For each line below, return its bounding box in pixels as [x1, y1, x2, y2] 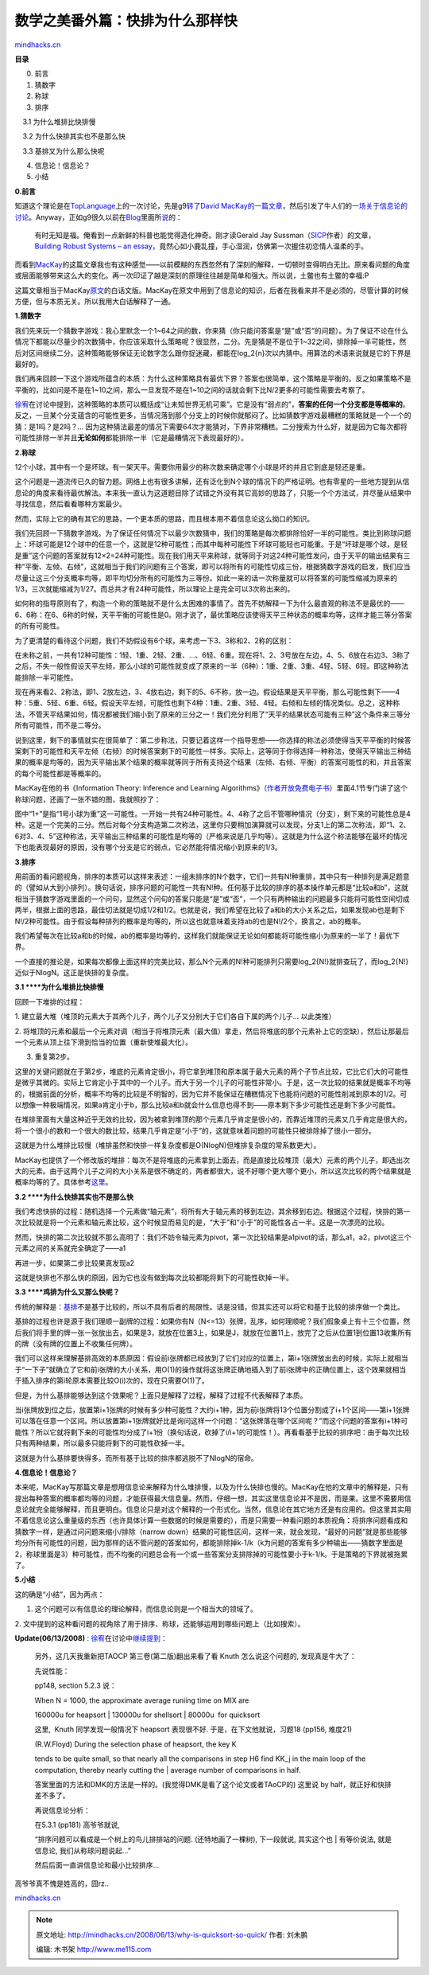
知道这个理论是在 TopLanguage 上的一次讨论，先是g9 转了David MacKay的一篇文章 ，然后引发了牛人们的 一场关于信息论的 [14, 201, 408, 211]
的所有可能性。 [14, 621, 64, 630]
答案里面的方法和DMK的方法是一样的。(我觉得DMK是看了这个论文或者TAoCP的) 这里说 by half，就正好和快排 [34, 1779, 392, 1789]
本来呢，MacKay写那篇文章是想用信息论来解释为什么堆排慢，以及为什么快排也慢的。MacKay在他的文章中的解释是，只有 [14, 1482, 409, 1492]
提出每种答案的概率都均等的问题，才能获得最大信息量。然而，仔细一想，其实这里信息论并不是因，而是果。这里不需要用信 [14, 1493, 412, 1503]
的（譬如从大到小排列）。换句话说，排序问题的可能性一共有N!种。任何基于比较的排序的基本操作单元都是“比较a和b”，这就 [14, 883, 408, 892]
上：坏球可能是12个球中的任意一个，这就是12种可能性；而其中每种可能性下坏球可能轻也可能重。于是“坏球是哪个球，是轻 [14, 540, 408, 549]
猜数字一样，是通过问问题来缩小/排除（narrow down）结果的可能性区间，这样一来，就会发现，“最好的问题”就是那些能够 [14, 1527, 408, 1536]
